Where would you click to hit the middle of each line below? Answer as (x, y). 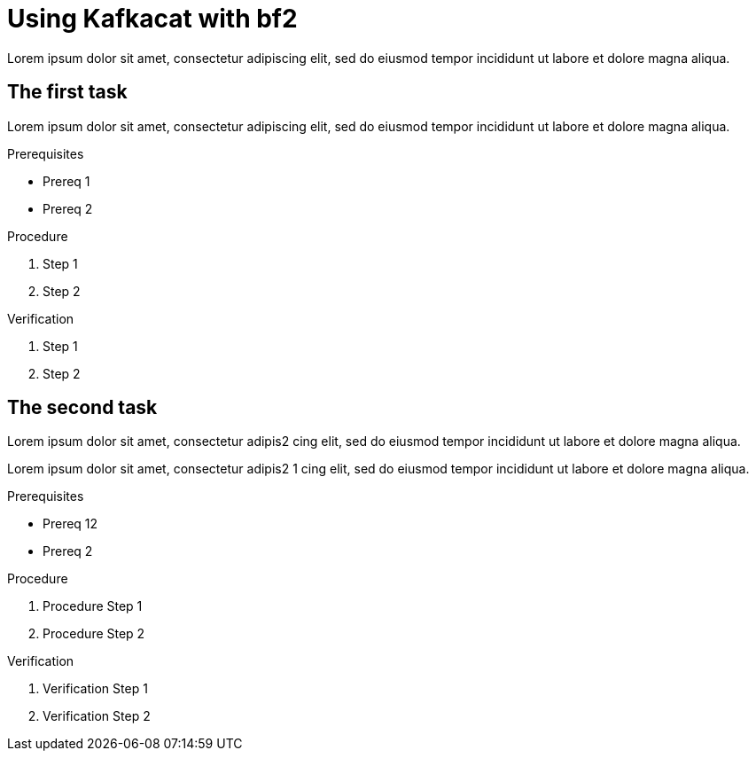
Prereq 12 (70, 524)
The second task (82, 408)
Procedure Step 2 (94, 634)
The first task (67, 92)
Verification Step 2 (97, 716)
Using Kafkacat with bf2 (152, 19)
